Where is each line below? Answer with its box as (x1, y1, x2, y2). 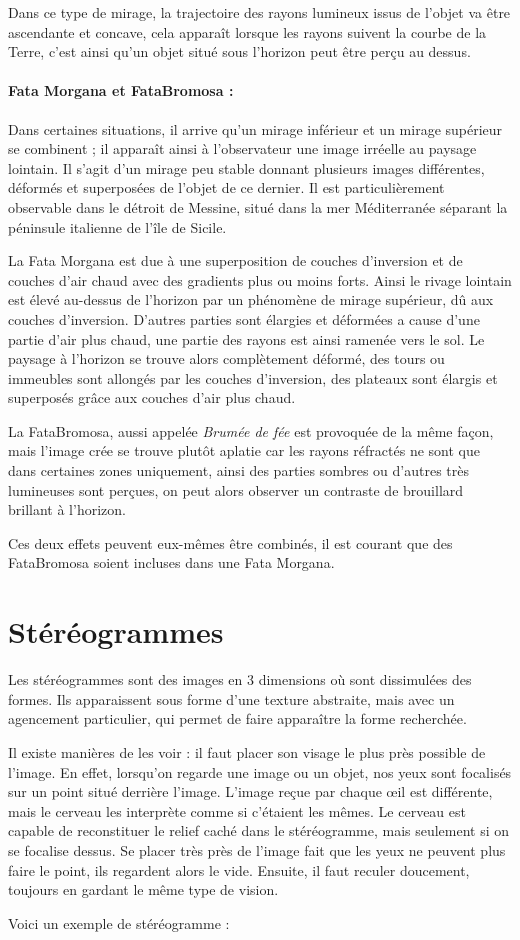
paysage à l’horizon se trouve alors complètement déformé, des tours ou (8, 348, 445, 369)
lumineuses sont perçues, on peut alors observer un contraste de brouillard (8, 479, 464, 500)
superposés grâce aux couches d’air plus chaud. (8, 387, 296, 408)
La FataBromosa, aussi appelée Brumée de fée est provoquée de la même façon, (8, 420, 494, 441)
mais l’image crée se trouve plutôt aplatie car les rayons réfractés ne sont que (8, 440, 480, 461)
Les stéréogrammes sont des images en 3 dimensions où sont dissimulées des (8, 669, 472, 690)
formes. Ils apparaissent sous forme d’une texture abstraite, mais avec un (8, 688, 455, 709)
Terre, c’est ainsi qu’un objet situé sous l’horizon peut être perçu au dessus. (8, 41, 471, 62)
